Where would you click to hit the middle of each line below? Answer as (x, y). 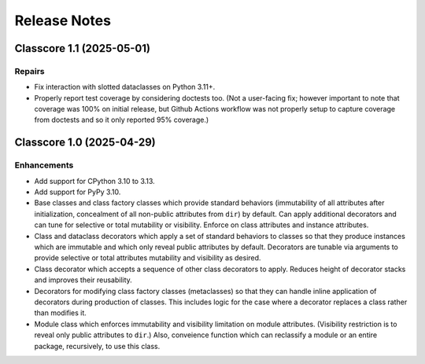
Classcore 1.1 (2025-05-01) (83, 48)
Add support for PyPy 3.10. (78, 192)
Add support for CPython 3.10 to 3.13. (94, 181)
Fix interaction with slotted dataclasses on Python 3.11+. (125, 87)
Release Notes (63, 20)
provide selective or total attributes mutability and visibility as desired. (148, 258)
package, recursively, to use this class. (97, 346)
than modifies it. (60, 313)
